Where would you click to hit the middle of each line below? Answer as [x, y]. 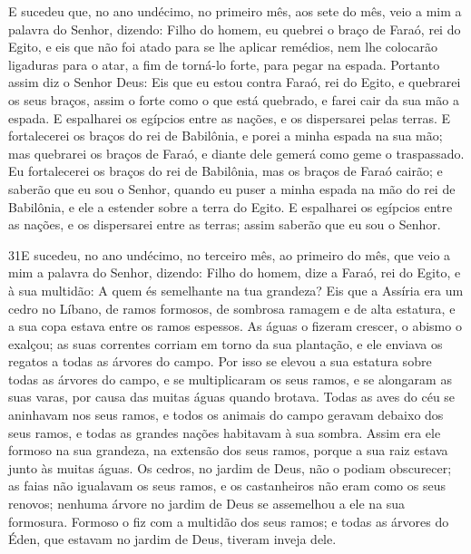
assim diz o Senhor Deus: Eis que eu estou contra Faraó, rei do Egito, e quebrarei [235, 82]
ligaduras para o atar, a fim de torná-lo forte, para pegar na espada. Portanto [224, 64]
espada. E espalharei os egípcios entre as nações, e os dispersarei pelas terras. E [230, 117]
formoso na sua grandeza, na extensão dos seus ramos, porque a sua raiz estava [228, 450]
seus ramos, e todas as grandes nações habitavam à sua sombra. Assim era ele [225, 432]
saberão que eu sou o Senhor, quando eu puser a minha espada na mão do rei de [232, 188]
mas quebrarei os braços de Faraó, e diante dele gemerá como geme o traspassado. [236, 153]
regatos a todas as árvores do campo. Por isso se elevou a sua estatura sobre [220, 361]
